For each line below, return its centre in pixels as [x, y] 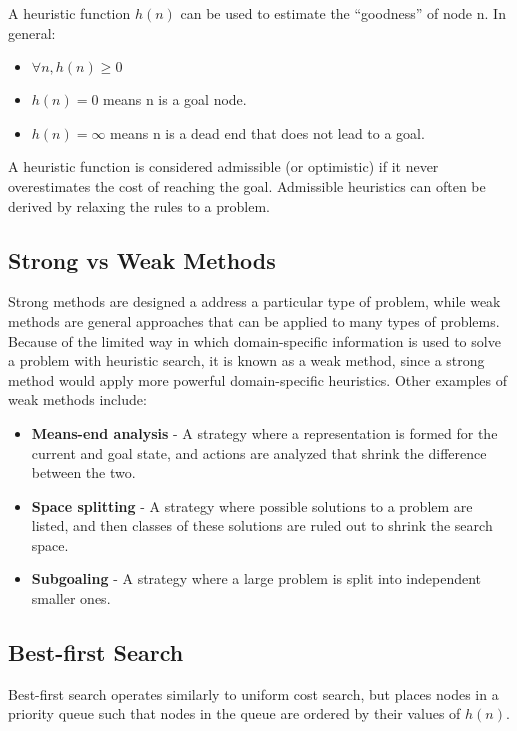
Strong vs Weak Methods [142, 259]
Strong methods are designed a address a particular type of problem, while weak [254, 301]
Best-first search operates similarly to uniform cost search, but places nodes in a [253, 693]
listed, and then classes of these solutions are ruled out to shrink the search [262, 525]
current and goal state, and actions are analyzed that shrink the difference [259, 452]
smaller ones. [71, 598]
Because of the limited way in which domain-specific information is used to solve [254, 340]
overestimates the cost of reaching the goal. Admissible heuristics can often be [247, 185]
